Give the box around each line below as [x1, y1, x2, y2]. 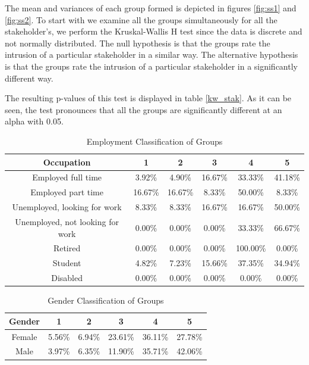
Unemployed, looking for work [12, 201, 122, 213]
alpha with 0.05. [5, 115, 64, 127]
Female [11, 330, 37, 342]
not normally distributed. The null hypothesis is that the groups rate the [5, 36, 270, 49]
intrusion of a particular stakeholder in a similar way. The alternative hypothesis [5, 48, 298, 61]
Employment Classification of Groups [86, 135, 223, 147]
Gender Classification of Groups [48, 294, 164, 307]
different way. [5, 71, 53, 84]
